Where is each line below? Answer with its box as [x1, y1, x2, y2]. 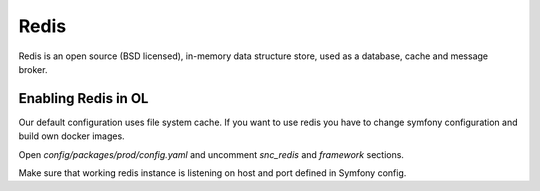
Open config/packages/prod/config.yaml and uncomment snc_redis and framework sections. [18, 148, 405, 160]
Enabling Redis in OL [18, 90, 149, 107]
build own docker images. [18, 130, 125, 142]
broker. [18, 63, 48, 75]
